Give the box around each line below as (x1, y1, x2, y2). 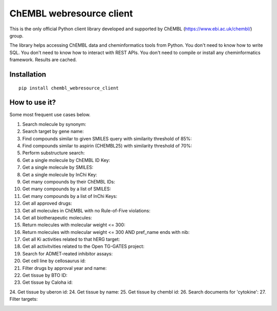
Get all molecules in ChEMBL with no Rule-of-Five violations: (22, 207, 151, 213)
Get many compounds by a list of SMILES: (22, 186, 111, 192)
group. (9, 32, 24, 39)
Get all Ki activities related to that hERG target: (22, 236, 120, 243)
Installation (9, 70, 46, 79)
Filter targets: (9, 296, 38, 302)
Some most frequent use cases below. (9, 112, 91, 118)
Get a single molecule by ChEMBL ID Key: (22, 157, 110, 163)
